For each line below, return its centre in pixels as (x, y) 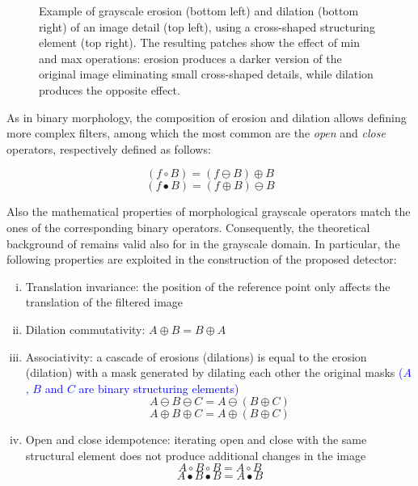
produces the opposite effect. (110, 89)
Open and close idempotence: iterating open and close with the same (196, 440)
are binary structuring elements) (159, 388)
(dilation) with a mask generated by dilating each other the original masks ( (214, 372)
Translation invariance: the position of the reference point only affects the (208, 286)
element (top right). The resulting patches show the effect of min (199, 42)
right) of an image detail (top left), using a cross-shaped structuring (207, 26)
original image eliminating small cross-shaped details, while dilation (206, 74)
